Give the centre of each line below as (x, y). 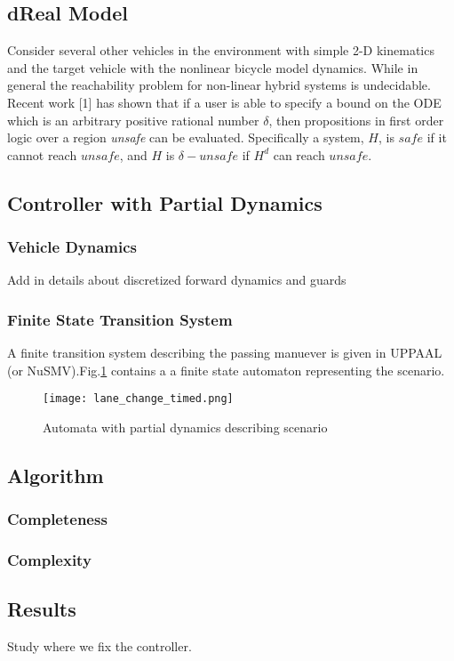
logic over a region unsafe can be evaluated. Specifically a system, (186, 137)
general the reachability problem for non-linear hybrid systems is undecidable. (219, 85)
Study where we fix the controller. (100, 646)
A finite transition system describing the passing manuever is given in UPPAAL (225, 353)
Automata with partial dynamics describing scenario (185, 427)
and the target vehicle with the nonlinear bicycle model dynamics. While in (213, 67)
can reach (299, 154)
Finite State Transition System (120, 319)
